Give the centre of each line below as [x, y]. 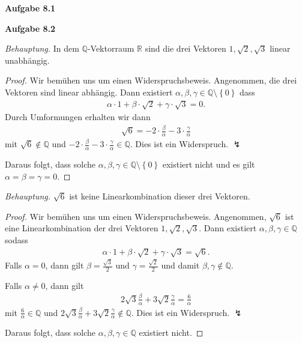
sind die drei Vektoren [186, 48]
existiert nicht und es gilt [209, 164]
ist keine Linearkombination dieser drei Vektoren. [160, 196]
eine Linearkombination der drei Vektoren [82, 228]
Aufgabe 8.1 [30, 8]
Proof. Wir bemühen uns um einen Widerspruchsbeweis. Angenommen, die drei [151, 80]
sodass [17, 239]
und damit [180, 265]
